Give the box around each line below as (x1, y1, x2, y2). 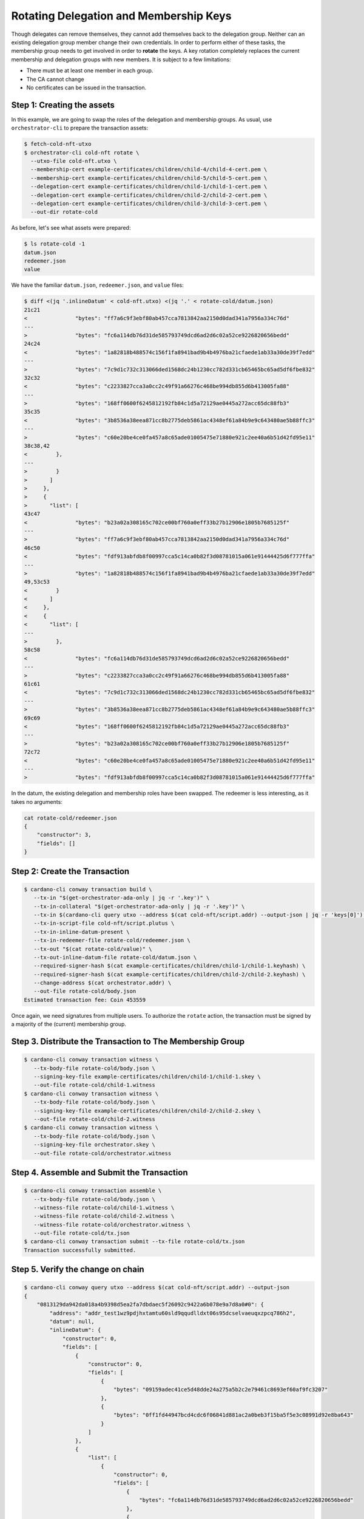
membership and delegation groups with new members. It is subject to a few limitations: (11, 55, 231, 63)
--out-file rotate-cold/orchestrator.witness (33, 1150, 172, 1157)
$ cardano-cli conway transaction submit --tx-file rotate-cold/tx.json (24, 1238, 245, 1245)
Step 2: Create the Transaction (11, 866, 130, 876)
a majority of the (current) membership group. (11, 1021, 127, 1028)
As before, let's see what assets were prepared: (11, 224, 131, 231)
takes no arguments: (11, 798, 63, 805)
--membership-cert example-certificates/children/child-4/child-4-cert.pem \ (30, 166, 268, 173)
